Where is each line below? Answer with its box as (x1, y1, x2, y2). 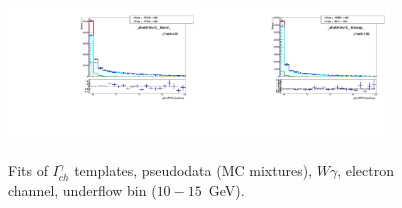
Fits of (8, 160, 48, 181)
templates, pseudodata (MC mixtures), (74, 160, 313, 181)
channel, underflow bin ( (8, 180, 157, 201)
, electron (337, 160, 394, 181)
